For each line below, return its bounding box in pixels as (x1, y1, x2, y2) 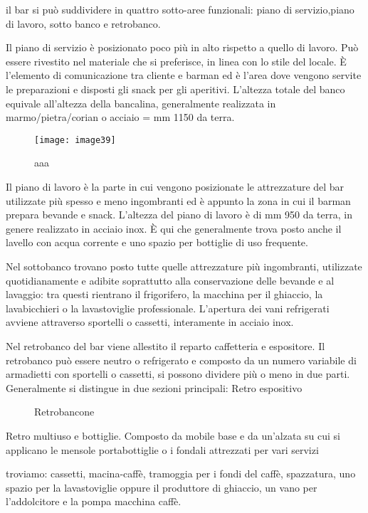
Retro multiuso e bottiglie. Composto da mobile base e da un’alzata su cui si (6, 428, 340, 443)
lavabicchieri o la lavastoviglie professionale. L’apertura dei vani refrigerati (6, 300, 330, 315)
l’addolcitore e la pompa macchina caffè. (6, 494, 182, 509)
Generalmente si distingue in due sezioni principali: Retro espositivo (6, 380, 303, 395)
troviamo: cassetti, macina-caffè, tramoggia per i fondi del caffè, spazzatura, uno (6, 466, 356, 481)
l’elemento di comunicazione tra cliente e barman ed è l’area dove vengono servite (6, 68, 362, 83)
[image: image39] (34, 134, 116, 145)
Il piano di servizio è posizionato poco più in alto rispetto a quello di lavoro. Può (6, 40, 359, 55)
